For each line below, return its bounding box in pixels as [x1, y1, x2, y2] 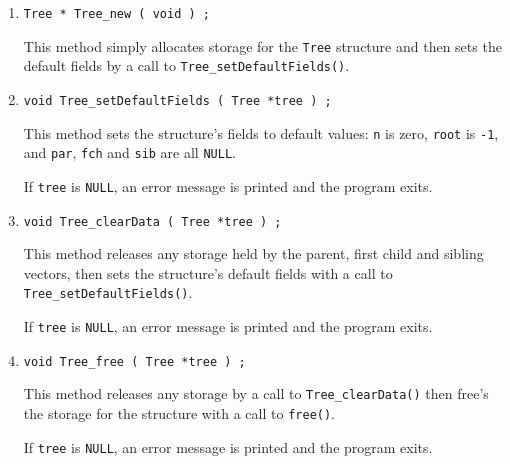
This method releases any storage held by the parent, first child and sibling [23, 243, 484, 264]
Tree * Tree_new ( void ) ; [23, 7, 210, 21]
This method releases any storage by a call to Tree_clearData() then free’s [23, 383, 489, 404]
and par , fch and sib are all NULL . [23, 142, 236, 163]
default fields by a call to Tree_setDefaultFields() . [23, 55, 350, 76]
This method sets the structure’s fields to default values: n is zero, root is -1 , [23, 122, 499, 143]
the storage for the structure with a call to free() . [23, 403, 336, 424]
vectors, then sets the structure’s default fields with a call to [23, 262, 393, 283]
